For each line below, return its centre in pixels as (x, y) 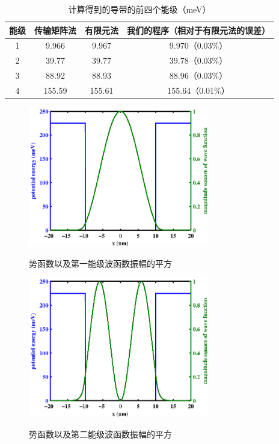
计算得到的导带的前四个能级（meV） (139, 9)
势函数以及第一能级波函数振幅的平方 (100, 263)
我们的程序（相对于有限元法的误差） (198, 30)
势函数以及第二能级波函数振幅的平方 (100, 433)
